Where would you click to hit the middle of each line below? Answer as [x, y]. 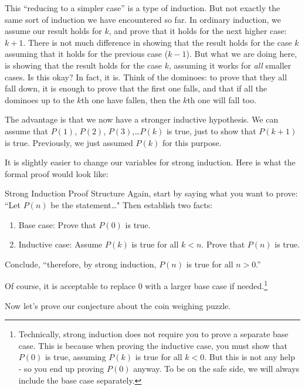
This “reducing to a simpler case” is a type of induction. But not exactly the [143, 8]
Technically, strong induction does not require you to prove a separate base [153, 334]
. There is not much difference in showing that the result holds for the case [157, 42]
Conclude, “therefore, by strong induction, [81, 264]
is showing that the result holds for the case [84, 65]
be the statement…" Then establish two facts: [132, 204]
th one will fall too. [222, 99]
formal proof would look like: [57, 173]
